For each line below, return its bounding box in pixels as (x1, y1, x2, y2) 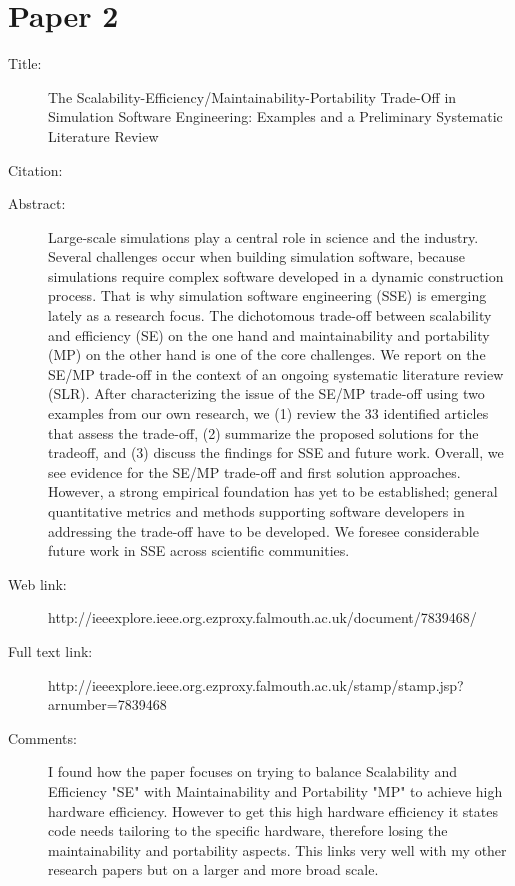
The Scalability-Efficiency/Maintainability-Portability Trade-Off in (48, 86, 457, 107)
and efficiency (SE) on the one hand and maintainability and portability (48, 324, 490, 345)
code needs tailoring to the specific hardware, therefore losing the (48, 820, 448, 841)
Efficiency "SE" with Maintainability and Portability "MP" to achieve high (48, 780, 503, 801)
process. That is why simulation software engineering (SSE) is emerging (48, 285, 487, 306)
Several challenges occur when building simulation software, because (48, 246, 465, 267)
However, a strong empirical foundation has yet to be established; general (48, 481, 498, 502)
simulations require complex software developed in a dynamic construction (48, 265, 504, 286)
